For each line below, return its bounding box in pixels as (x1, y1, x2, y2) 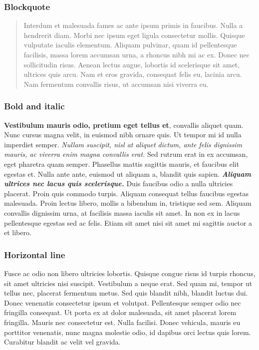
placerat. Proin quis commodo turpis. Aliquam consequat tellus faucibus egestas (4, 188, 249, 198)
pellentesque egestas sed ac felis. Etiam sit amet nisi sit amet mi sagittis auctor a (4, 217, 253, 228)
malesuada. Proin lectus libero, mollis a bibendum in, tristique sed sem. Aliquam (4, 198, 252, 208)
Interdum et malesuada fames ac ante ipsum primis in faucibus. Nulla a (23, 20, 243, 30)
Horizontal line (4, 248, 65, 261)
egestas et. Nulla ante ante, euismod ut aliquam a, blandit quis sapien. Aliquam (4, 168, 252, 179)
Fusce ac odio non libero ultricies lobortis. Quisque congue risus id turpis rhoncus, (4, 268, 256, 278)
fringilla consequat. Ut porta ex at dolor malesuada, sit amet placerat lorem (4, 307, 237, 318)
